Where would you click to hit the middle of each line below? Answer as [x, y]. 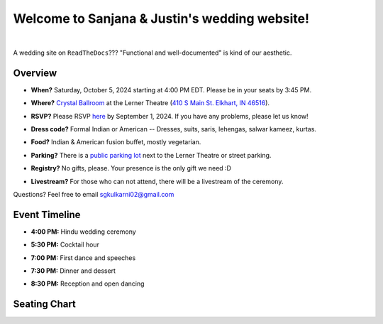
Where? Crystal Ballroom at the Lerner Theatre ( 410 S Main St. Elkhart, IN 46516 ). [150, 103]
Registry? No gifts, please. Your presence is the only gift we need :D [131, 168]
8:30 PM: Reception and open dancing [88, 283]
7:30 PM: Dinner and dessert [73, 271]
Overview [35, 73]
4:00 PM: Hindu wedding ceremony [83, 232]
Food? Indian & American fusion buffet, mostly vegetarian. [116, 142]
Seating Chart [44, 304]
